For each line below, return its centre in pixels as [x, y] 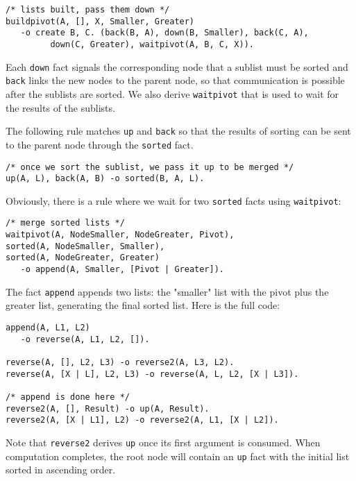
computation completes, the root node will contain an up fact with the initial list [178, 456]
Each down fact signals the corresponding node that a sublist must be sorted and [177, 66]
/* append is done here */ [68, 397]
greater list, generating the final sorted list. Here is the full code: [143, 305]
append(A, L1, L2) [48, 328]
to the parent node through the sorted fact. [100, 144]
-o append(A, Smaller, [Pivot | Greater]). [122, 270]
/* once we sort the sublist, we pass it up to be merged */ [150, 167]
